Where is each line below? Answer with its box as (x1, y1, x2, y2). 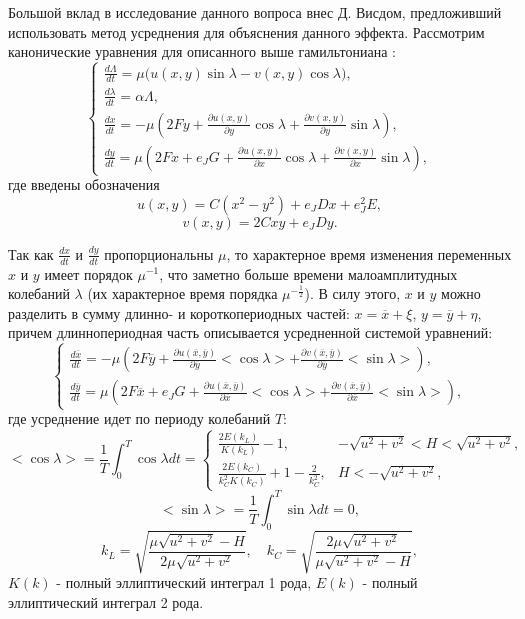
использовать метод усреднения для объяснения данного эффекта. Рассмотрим (8, 21, 485, 42)
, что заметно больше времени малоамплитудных (159, 263, 458, 284)
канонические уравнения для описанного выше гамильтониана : (8, 41, 396, 62)
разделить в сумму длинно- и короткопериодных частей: (8, 302, 350, 323)
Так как (8, 243, 54, 264)
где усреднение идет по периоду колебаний (8, 408, 271, 429)
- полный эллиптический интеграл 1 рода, (56, 572, 312, 593)
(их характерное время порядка (87, 283, 278, 304)
